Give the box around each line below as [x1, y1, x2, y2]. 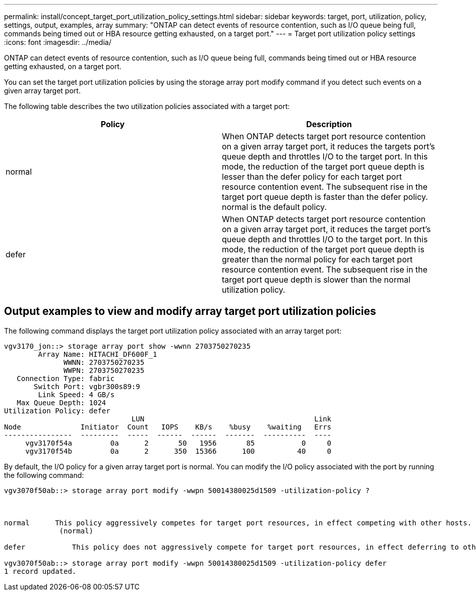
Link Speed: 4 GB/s [38, 390, 115, 399]
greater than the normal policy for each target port [222, 254, 413, 264]
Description [306, 119, 352, 129]
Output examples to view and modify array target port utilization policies [4, 305, 376, 318]
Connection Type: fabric [17, 374, 115, 383]
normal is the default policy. [222, 202, 327, 212]
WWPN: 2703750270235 [64, 366, 145, 374]
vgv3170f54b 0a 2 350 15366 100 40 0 [25, 447, 332, 455]
